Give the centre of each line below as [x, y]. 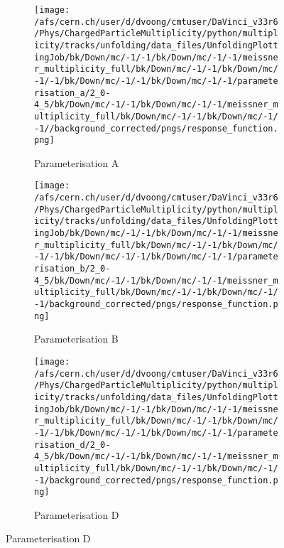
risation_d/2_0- [72, 445]
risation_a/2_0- [72, 93]
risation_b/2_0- [72, 269]
